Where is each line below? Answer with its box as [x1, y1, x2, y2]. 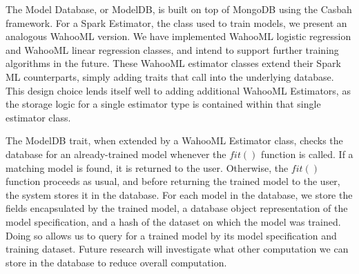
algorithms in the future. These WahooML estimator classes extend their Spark [6, 56, 341, 70]
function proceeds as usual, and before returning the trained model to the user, [6, 174, 340, 188]
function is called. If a [261, 146, 353, 161]
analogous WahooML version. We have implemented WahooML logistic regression [6, 29, 351, 43]
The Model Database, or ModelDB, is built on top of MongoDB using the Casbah [6, 2, 352, 16]
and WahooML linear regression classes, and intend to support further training [6, 42, 339, 57]
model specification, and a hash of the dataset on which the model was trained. [6, 214, 341, 228]
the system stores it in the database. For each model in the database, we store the [6, 187, 353, 202]
